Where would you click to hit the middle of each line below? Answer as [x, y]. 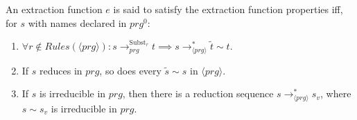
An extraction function [54, 9]
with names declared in [77, 22]
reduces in [61, 70]
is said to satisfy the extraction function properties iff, [228, 9]
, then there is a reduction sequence [198, 93]
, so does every [130, 70]
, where [336, 93]
